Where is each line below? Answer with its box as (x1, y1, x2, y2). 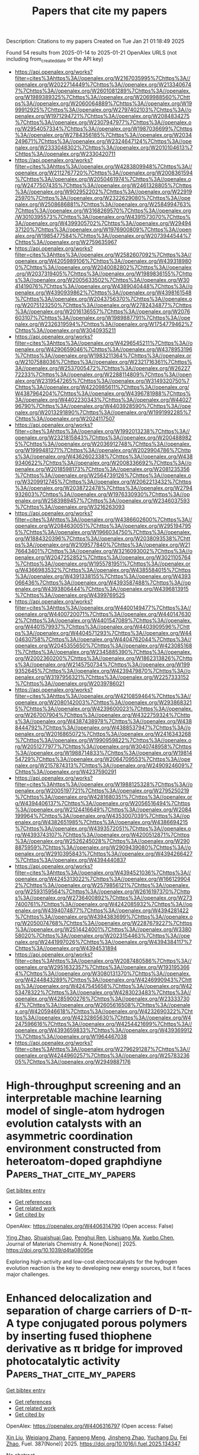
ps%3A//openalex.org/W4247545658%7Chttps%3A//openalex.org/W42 (14, 982, 192, 989)
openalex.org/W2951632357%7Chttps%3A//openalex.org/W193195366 (14, 963, 190, 971)
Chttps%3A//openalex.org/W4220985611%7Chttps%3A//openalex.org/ (14, 383, 190, 390)
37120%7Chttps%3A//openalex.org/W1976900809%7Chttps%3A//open (14, 225, 192, 233)
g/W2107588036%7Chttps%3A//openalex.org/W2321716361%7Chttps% (14, 358, 192, 366)
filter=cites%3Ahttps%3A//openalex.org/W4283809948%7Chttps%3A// (14, 163, 192, 170)
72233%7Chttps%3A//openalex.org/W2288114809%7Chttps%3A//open (14, 371, 192, 378)
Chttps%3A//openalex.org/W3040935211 (14, 326, 116, 333)
